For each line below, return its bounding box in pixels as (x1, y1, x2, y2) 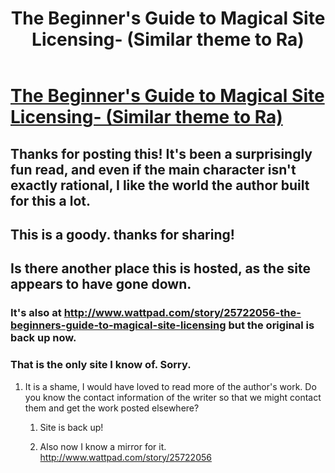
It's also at (10, 306, 62, 320)
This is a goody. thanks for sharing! (10, 226, 235, 243)
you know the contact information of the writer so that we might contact (24, 391, 322, 403)
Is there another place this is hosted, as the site (10, 260, 312, 277)
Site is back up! (39, 421, 104, 433)
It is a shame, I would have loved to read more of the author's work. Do (24, 380, 317, 392)
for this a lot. (10, 192, 91, 209)
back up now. (10, 331, 77, 345)
